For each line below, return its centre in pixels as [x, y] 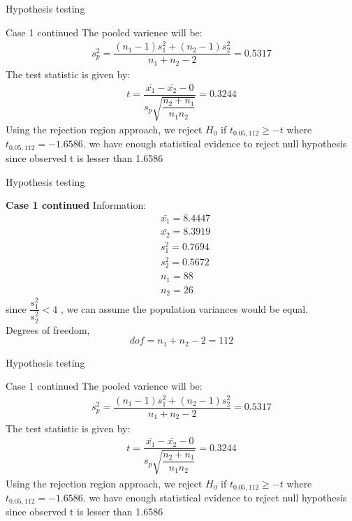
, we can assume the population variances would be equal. [184, 308]
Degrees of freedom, [48, 329]
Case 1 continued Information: [76, 205]
